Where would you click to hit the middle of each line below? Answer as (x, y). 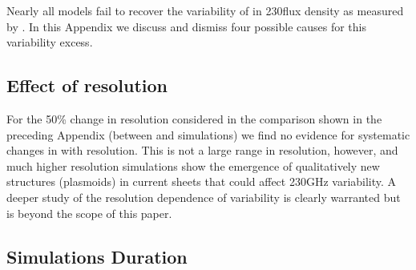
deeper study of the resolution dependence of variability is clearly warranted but (204, 197)
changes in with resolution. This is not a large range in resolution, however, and (202, 150)
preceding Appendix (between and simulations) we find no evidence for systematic (208, 134)
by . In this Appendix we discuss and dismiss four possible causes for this (186, 26)
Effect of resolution (87, 85)
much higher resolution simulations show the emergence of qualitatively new (193, 165)
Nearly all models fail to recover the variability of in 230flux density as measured (205, 10)
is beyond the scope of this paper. (89, 213)
